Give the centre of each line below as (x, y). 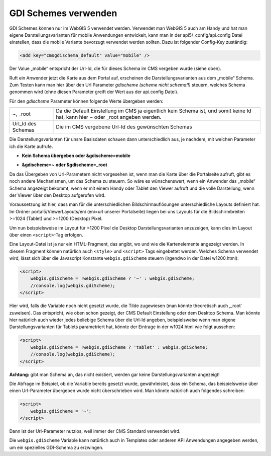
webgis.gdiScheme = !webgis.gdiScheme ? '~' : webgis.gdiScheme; (112, 279)
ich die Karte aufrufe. (31, 146)
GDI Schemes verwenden (63, 13)
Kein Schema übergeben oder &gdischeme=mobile (76, 156)
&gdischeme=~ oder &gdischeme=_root (64, 165)
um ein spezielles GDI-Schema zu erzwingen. (56, 447)
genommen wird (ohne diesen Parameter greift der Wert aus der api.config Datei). (94, 92)
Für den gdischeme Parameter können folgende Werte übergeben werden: (86, 101)
